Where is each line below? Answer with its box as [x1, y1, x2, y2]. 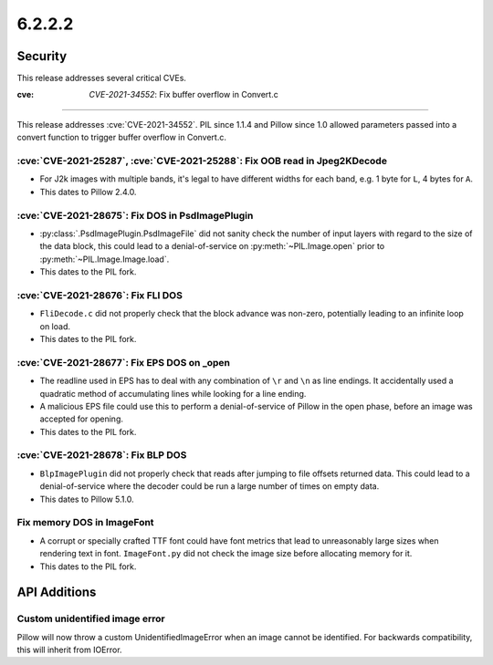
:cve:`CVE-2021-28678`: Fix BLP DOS [16, 449, 187, 462]
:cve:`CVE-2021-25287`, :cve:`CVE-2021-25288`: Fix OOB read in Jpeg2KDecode [16, 155, 388, 167]
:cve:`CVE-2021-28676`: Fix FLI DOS [16, 288, 183, 301]
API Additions [16, 585, 97, 600]
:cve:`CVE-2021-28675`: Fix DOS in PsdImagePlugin [16, 209, 254, 222]
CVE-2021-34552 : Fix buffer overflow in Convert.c [89, 89, 278, 100]
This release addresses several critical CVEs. [16, 73, 187, 84]
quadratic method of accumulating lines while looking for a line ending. [39, 388, 307, 399]
